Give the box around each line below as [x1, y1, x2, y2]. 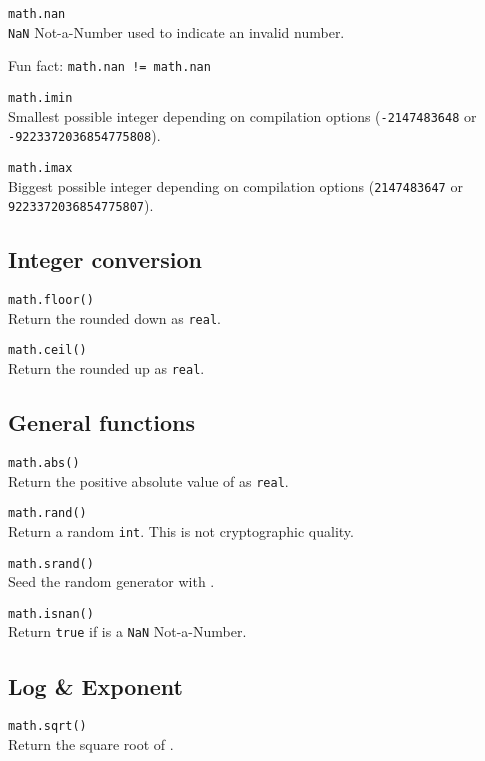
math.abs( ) [8, 455, 80, 470]
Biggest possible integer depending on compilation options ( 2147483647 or [8, 175, 463, 196]
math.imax [8, 160, 73, 175]
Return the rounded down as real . [8, 307, 221, 328]
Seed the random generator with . [8, 571, 215, 592]
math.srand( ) [8, 556, 94, 571]
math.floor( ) [8, 293, 94, 308]
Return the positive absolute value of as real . [8, 470, 289, 491]
